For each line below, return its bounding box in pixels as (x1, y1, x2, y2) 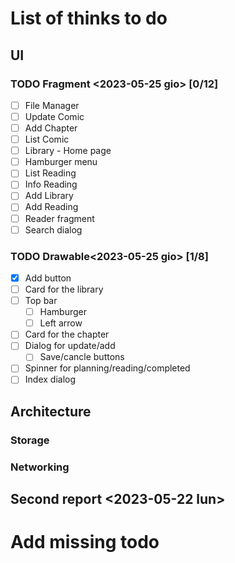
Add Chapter (24, 122, 78, 134)
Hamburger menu (24, 156, 98, 168)
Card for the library (24, 283, 104, 295)
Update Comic (24, 110, 85, 122)
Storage (10, 433, 50, 447)
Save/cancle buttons (39, 351, 125, 363)
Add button (24, 272, 72, 284)
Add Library (24, 190, 74, 202)
